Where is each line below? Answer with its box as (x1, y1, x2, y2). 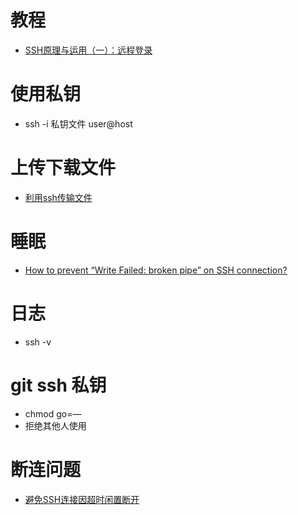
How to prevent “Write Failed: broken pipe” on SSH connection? (24, 264, 288, 276)
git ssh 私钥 (10, 374, 107, 396)
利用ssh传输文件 (24, 191, 93, 203)
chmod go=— (24, 407, 82, 420)
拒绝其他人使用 (24, 419, 87, 431)
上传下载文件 (10, 157, 117, 180)
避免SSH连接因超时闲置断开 (24, 493, 140, 505)
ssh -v (24, 336, 52, 348)
